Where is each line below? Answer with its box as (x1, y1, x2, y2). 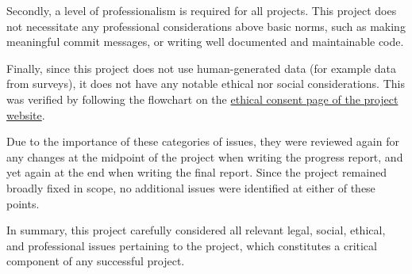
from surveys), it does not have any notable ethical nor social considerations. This (6, 75, 405, 92)
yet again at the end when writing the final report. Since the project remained (6, 164, 387, 181)
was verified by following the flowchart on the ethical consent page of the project (6, 90, 399, 107)
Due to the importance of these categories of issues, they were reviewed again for (6, 133, 399, 150)
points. (6, 195, 40, 211)
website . (6, 106, 45, 123)
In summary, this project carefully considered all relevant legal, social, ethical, (6, 222, 386, 238)
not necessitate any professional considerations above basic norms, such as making (6, 17, 406, 34)
